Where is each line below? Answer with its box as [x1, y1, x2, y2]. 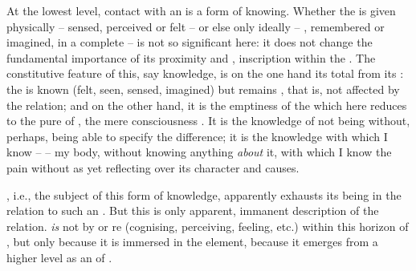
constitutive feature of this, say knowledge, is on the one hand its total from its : [6, 65, 404, 82]
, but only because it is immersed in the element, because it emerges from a [6, 233, 378, 250]
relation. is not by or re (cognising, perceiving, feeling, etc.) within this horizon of [6, 217, 409, 234]
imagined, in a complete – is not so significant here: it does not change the [6, 34, 373, 51]
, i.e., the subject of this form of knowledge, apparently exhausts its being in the [6, 186, 402, 203]
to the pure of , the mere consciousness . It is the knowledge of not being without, [6, 112, 410, 129]
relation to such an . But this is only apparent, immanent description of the [6, 202, 379, 219]
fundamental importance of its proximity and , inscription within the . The [6, 49, 376, 66]
